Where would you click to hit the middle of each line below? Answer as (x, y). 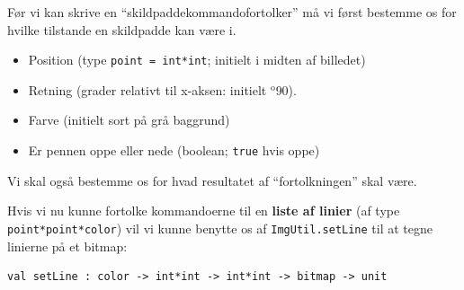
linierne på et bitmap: (67, 246)
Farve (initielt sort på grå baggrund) (129, 120)
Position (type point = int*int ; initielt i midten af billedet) (197, 60)
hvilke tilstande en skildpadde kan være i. (122, 29)
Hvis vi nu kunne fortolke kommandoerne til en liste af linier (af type (204, 211)
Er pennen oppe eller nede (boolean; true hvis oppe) (174, 150)
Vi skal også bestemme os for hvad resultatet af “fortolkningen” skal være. (212, 180)
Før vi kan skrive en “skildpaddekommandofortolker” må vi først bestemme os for (232, 12)
